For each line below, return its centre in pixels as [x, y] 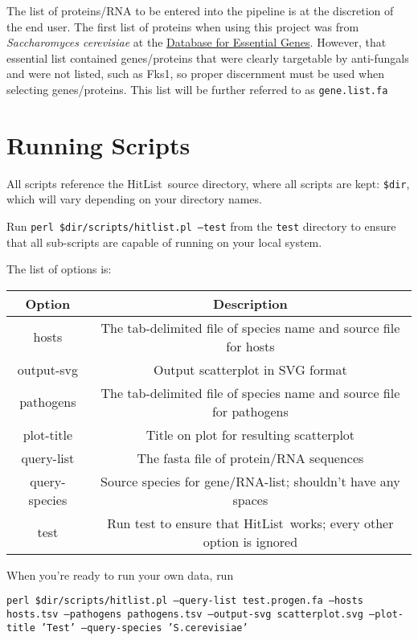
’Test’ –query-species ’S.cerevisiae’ [144, 628]
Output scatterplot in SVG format [250, 369]
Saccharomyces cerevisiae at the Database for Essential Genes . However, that [197, 42]
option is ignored [250, 541]
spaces [250, 499]
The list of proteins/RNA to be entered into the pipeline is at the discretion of [200, 10]
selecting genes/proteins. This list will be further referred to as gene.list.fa [197, 89]
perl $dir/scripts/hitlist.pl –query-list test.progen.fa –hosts [185, 601]
